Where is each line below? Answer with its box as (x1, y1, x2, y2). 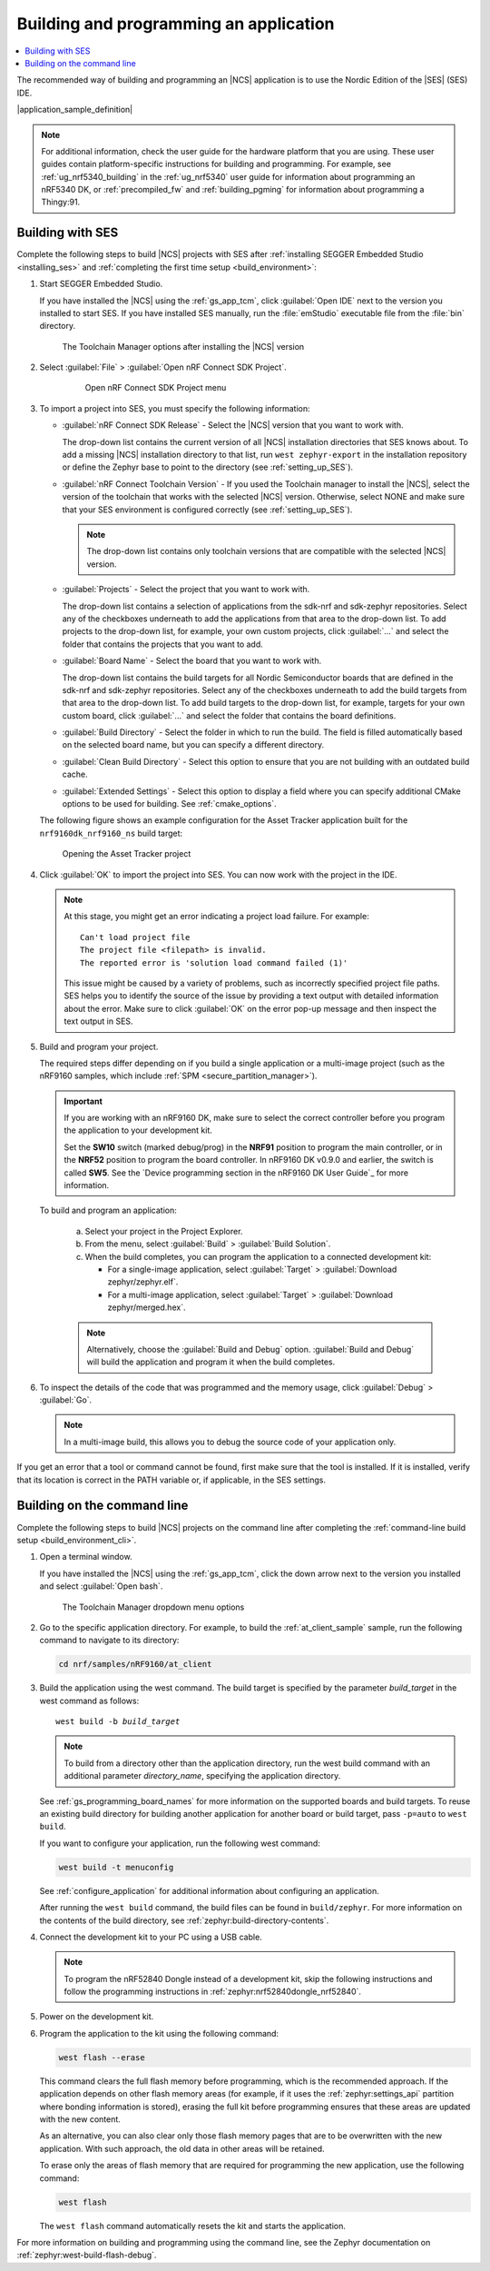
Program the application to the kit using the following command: (39, 2028, 279, 2038)
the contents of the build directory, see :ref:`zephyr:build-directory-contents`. (39, 1915, 329, 1926)
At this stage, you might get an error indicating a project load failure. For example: (64, 911, 369, 922)
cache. (62, 769, 88, 780)
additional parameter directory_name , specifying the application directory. (64, 1770, 341, 1781)
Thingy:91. (41, 196, 81, 208)
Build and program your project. (39, 1041, 159, 1052)
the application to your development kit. (64, 1125, 213, 1135)
